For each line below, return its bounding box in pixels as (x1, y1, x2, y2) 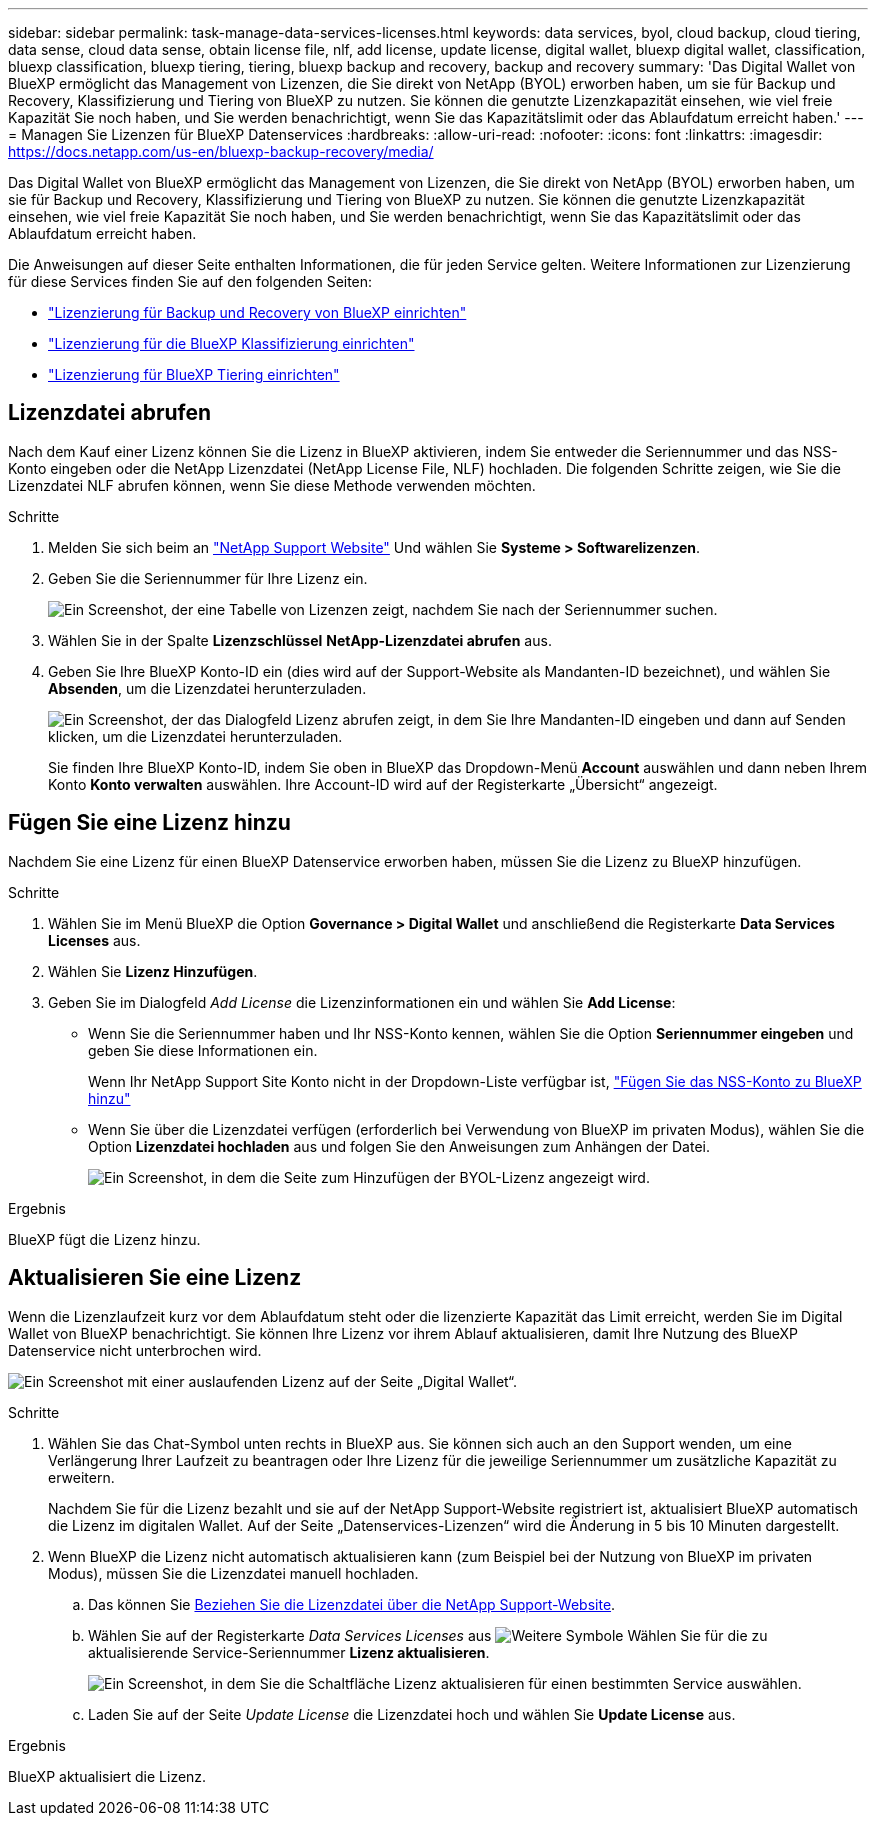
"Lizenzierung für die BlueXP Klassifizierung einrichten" (48, 335, 415, 352)
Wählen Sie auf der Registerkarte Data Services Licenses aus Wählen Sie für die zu (88, 1626, 768, 1644)
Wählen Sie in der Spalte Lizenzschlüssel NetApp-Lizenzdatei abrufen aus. (48, 631, 552, 649)
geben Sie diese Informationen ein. (88, 1041, 318, 1059)
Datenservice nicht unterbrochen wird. (8, 1341, 262, 1359)
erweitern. (48, 1468, 115, 1486)
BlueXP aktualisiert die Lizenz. (8, 1767, 207, 1785)
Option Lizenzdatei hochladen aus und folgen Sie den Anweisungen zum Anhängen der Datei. (88, 1137, 710, 1155)
